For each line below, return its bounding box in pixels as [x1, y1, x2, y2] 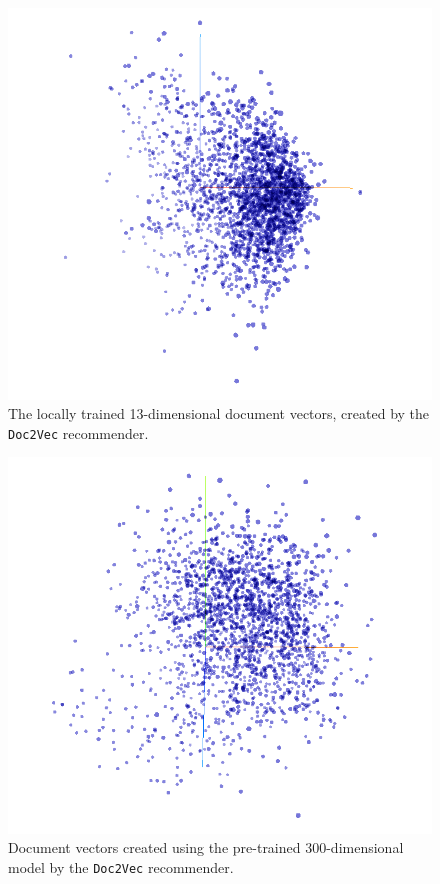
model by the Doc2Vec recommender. [8, 856, 234, 877]
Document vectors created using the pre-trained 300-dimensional [8, 837, 404, 858]
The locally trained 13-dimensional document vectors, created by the [8, 403, 430, 424]
